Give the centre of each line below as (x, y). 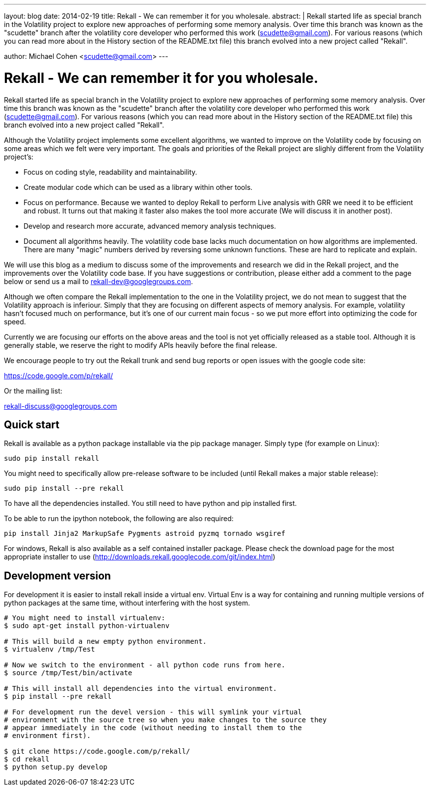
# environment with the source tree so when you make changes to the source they (165, 720)
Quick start (32, 424)
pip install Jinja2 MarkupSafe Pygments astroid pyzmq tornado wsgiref (145, 534)
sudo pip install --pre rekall (64, 488)
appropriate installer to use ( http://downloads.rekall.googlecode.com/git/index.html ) (140, 557)
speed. (15, 321)
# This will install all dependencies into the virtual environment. (141, 689)
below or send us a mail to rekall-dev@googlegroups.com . (98, 281)
